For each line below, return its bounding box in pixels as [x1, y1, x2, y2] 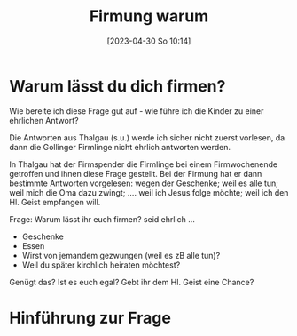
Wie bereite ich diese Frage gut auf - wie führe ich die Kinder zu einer [9, 105, 264, 116]
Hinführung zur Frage [9, 308, 171, 328]
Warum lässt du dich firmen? [9, 76, 226, 96]
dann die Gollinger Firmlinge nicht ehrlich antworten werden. [9, 141, 231, 152]
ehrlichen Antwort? [9, 115, 79, 125]
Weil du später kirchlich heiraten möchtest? [21, 260, 181, 270]
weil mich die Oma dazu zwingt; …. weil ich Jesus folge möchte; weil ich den [9, 187, 289, 197]
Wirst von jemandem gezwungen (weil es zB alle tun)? [21, 250, 221, 260]
